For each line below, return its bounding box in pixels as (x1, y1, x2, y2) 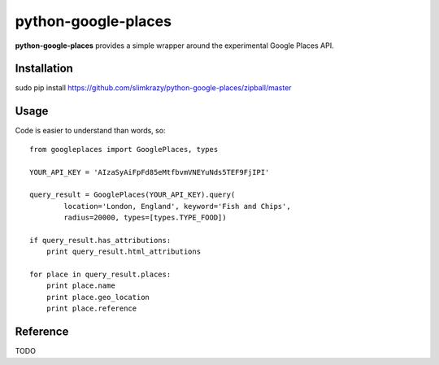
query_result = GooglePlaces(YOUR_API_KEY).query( (29, 190, 236, 199)
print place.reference (46, 304, 137, 313)
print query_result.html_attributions (46, 247, 202, 256)
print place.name (46, 281, 115, 290)
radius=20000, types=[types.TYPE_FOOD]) (63, 213, 227, 223)
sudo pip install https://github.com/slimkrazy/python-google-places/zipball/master (15, 83, 292, 93)
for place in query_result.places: (29, 270, 172, 280)
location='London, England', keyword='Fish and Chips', (63, 202, 292, 211)
